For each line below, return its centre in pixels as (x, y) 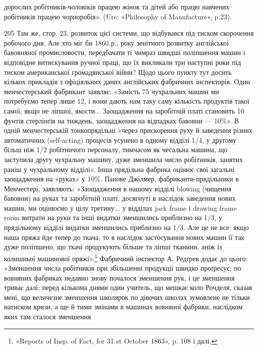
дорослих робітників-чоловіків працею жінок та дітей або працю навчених (117, 6)
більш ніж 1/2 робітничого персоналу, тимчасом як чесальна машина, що (116, 149)
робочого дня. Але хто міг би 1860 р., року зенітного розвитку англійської (116, 42)
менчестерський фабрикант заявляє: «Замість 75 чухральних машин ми (112, 91)
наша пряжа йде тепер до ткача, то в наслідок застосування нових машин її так (124, 237)
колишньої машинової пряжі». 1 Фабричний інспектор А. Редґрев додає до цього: (126, 257)
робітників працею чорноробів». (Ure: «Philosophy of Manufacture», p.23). (118, 16)
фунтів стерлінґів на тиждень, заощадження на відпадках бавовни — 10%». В (122, 120)
